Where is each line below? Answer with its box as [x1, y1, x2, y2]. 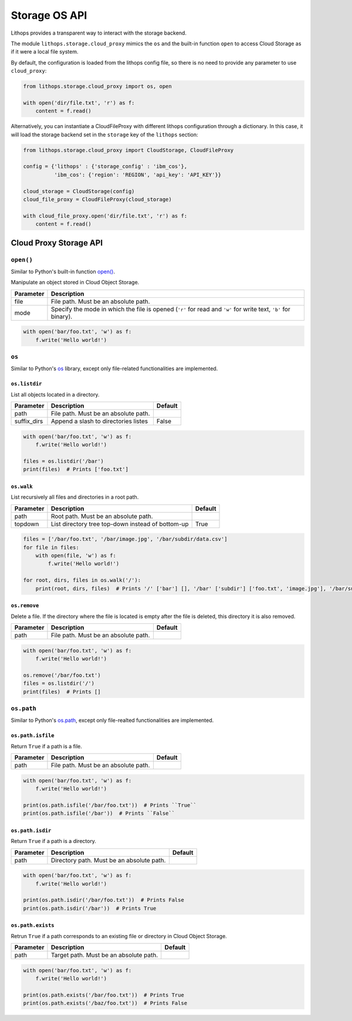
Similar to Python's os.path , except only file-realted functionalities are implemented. [11, 717, 214, 724]
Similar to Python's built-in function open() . [11, 268, 116, 275]
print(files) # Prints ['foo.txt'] [23, 466, 129, 473]
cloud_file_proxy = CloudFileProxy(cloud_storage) [23, 196, 172, 203]
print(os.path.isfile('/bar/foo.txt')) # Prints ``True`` [23, 802, 197, 808]
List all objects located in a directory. [11, 391, 100, 398]
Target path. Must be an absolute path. [50, 951, 158, 959]
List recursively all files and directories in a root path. [11, 493, 139, 501]
